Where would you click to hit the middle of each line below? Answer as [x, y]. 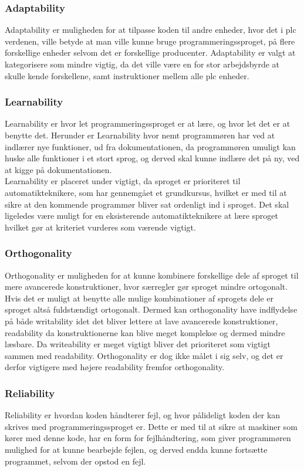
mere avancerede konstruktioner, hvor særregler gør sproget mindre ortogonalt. [146, 287]
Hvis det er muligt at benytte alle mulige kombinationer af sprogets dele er [139, 298]
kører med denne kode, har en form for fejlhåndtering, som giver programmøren [148, 438]
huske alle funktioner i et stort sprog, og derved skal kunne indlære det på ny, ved [152, 158]
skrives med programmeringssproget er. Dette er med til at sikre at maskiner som [151, 426]
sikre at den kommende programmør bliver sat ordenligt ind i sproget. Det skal [147, 204]
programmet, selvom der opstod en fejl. [75, 461]
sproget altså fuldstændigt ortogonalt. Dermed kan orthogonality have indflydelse [151, 309]
